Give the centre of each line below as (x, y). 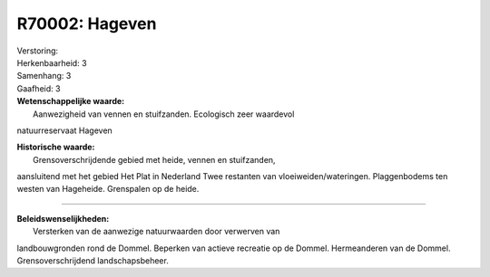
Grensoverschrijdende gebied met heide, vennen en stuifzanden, (154, 159)
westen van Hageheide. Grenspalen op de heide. (108, 189)
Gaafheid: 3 (39, 88)
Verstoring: (38, 51)
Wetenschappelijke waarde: (71, 101)
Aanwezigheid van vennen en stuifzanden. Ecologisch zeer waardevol (164, 114)
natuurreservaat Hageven (64, 130)
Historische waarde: (56, 147)
